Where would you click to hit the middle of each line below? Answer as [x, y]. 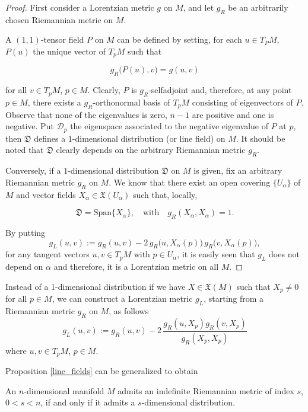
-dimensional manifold [64, 390]
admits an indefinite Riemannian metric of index [206, 390]
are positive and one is [233, 114]
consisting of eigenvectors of [242, 102]
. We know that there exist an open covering [190, 182]
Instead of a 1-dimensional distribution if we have [96, 286]
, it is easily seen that [216, 254]
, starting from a [234, 298]
